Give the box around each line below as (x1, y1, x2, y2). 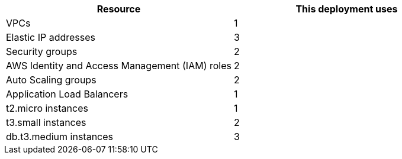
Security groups (6, 46, 78, 57)
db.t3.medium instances (6, 131, 113, 142)
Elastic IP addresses (6, 31, 96, 43)
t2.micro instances (6, 102, 88, 114)
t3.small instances (6, 116, 86, 128)
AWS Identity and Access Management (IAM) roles (6, 60, 231, 72)
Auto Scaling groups (6, 74, 97, 86)
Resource (97, 3, 141, 15)
